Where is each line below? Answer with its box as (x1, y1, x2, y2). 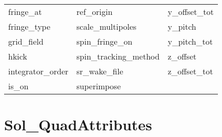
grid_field (8, 35, 43, 47)
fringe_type (8, 21, 51, 32)
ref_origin (76, 6, 113, 17)
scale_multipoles (76, 21, 137, 32)
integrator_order (8, 65, 69, 77)
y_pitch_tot (167, 35, 213, 47)
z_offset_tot (167, 65, 213, 77)
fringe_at (8, 6, 42, 17)
